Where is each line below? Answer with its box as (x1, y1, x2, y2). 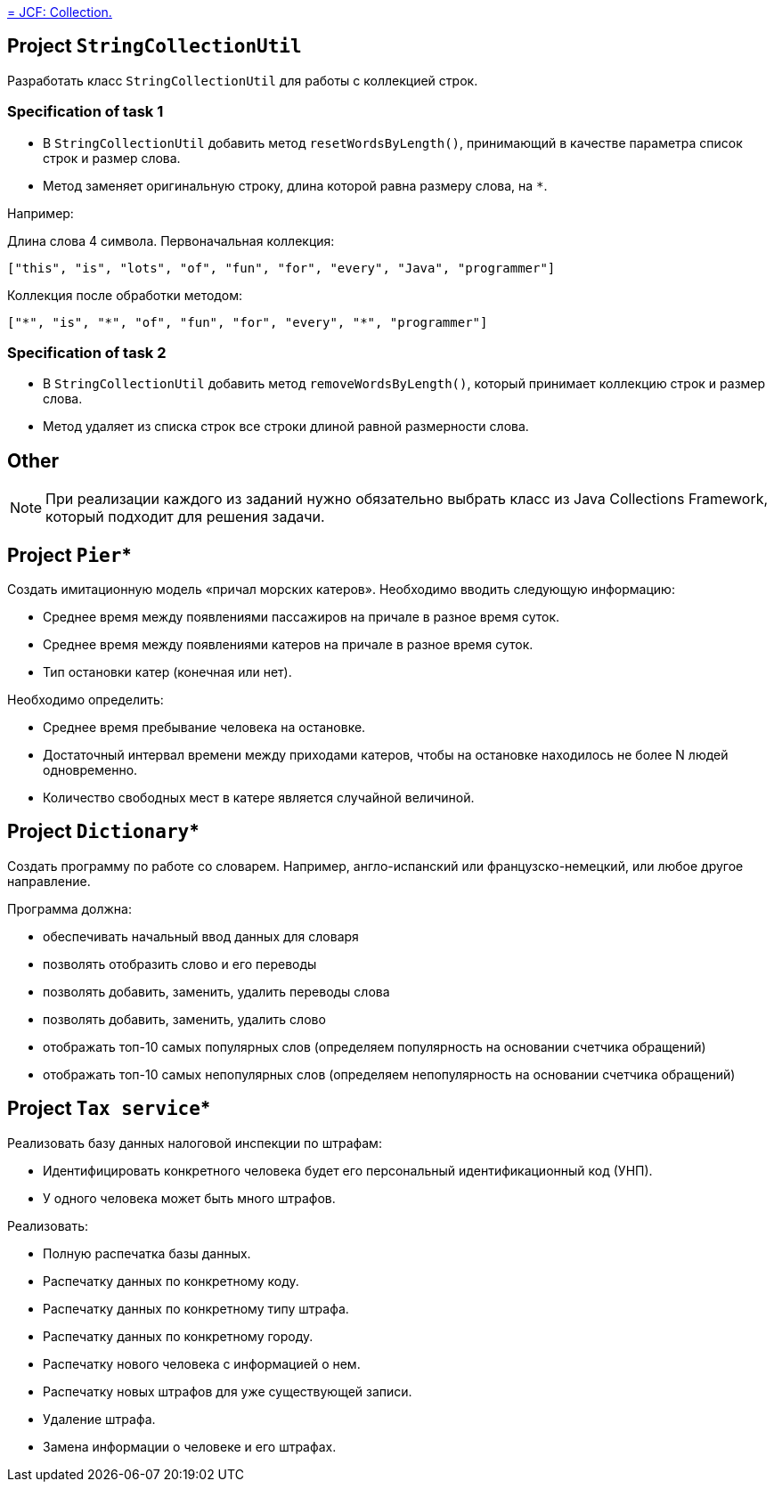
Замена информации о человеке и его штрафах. (43, 1438, 337, 1454)
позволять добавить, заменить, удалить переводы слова (43, 983, 390, 999)
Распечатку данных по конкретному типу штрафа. (43, 1300, 349, 1316)
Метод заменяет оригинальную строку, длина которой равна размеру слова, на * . (43, 177, 548, 193)
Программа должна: (7, 900, 132, 916)
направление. (7, 873, 91, 889)
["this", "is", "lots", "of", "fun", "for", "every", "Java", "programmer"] (7, 260, 556, 275)
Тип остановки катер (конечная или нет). (43, 664, 292, 680)
